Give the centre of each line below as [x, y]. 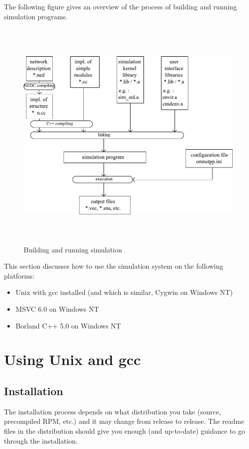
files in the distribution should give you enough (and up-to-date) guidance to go [124, 430]
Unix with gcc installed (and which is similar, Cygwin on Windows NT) [124, 292]
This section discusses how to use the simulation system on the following [114, 266]
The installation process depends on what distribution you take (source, [113, 411]
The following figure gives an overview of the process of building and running [121, 6]
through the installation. [41, 440]
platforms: [19, 275]
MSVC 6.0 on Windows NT [57, 308]
